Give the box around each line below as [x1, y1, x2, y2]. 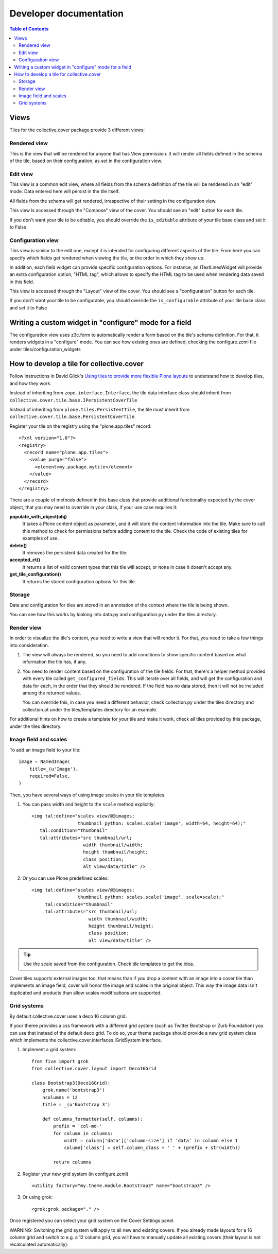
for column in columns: [53, 1130, 113, 1136]
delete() [9, 542, 27, 548]
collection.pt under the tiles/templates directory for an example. [22, 706, 158, 712]
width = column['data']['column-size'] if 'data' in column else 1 [64, 1138, 238, 1144]
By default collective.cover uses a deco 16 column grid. [9, 1013, 127, 1019]
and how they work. [9, 380, 51, 386]
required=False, [29, 773, 71, 779]
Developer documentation [9, 8, 124, 19]
